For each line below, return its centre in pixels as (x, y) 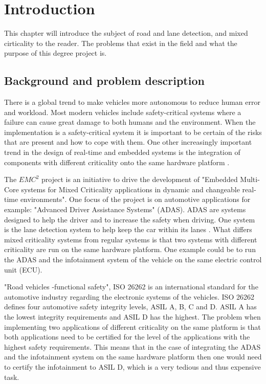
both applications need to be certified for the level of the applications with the (127, 337)
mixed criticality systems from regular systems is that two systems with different (131, 239)
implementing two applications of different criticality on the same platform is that (132, 326)
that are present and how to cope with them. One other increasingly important (128, 142)
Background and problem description (104, 81)
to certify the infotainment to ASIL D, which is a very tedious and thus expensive (132, 366)
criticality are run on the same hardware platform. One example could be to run (130, 249)
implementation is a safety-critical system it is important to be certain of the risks (133, 132)
